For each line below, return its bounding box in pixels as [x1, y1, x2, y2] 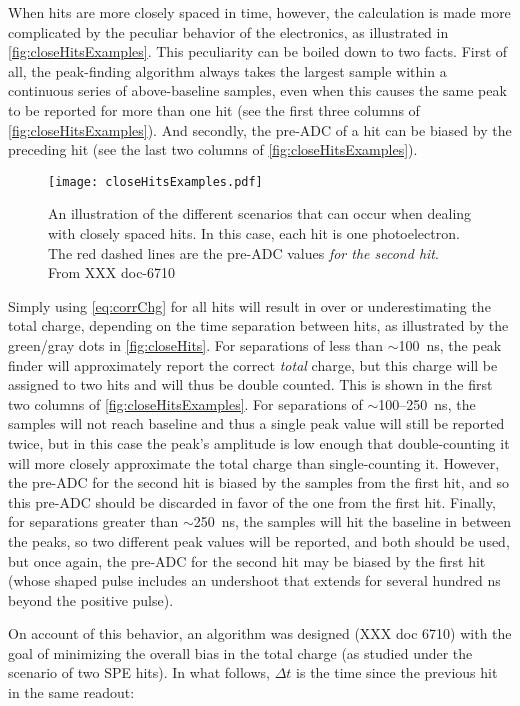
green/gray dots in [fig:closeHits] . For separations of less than [8, 334, 384, 355]
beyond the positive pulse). [8, 589, 174, 610]
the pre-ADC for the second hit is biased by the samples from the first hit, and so [8, 472, 509, 493]
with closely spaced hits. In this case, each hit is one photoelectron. [48, 223, 460, 243]
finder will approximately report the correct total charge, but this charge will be [8, 354, 498, 375]
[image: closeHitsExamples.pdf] [48, 174, 263, 189]
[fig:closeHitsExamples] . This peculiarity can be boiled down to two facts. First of [8, 41, 508, 62]
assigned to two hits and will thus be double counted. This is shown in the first [8, 374, 493, 395]
